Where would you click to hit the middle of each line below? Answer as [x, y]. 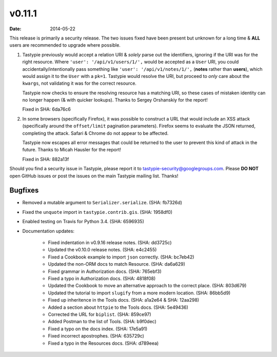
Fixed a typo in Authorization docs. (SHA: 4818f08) [102, 279]
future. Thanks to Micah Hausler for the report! [72, 150]
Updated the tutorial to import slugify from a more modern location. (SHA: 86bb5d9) [139, 293]
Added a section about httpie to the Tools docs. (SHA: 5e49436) [118, 307]
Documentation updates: [48, 231]
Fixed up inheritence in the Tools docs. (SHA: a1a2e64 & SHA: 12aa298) [124, 300]
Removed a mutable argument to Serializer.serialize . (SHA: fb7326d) [102, 203]
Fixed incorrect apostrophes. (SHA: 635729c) [96, 336]
